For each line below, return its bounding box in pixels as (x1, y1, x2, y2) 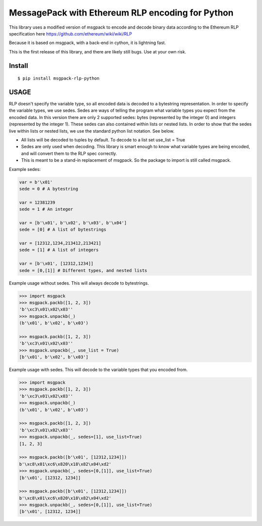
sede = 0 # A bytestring (19, 186, 79, 191)
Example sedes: (9, 166, 41, 172)
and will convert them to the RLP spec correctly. (21, 151, 117, 156)
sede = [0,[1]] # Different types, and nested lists (19, 268, 147, 273)
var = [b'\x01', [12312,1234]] (19, 261, 94, 267)
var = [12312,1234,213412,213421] (19, 240, 101, 246)
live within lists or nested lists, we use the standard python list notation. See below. (9, 128, 175, 134)
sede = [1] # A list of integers (19, 247, 99, 253)
